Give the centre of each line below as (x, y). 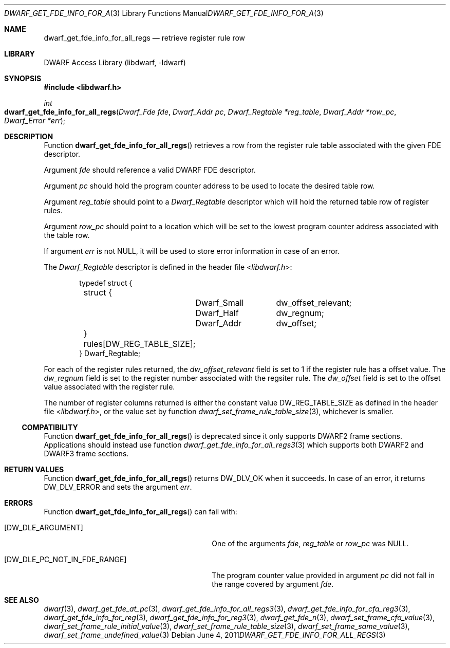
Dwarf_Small (220, 303)
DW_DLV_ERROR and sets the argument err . (118, 487)
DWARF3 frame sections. (86, 453)
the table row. (67, 235)
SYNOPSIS (23, 78)
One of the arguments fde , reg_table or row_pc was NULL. (310, 543)
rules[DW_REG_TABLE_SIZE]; (139, 344)
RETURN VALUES (34, 469)
